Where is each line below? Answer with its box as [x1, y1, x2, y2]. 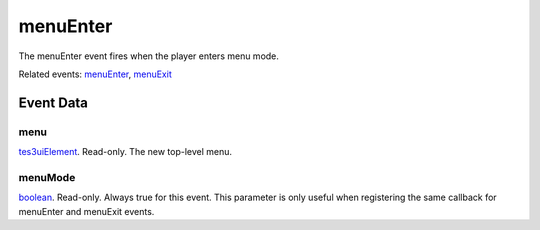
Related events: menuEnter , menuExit [18, 68, 172, 80]
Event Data [18, 94, 89, 111]
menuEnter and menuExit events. [18, 205, 155, 217]
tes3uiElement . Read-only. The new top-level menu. [18, 146, 233, 158]
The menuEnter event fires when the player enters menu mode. [18, 50, 280, 62]
